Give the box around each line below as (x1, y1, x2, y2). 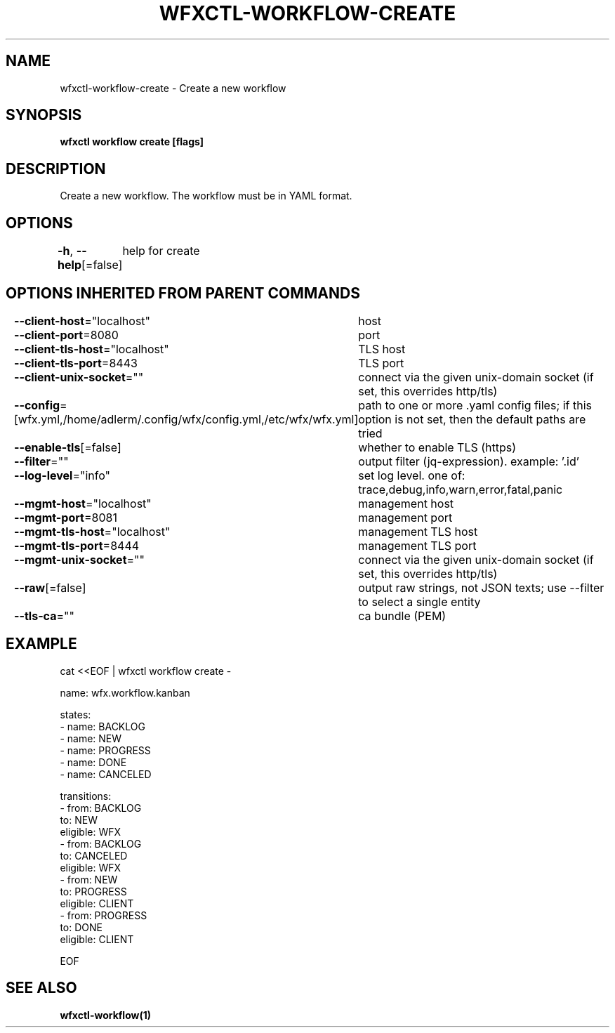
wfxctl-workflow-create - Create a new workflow (60, 81, 286, 94)
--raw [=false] (13, 580, 86, 595)
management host (358, 496, 454, 511)
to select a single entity (358, 594, 481, 609)
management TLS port (358, 538, 477, 553)
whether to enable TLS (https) (358, 440, 517, 454)
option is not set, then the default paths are (358, 412, 586, 426)
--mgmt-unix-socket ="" (13, 552, 145, 567)
